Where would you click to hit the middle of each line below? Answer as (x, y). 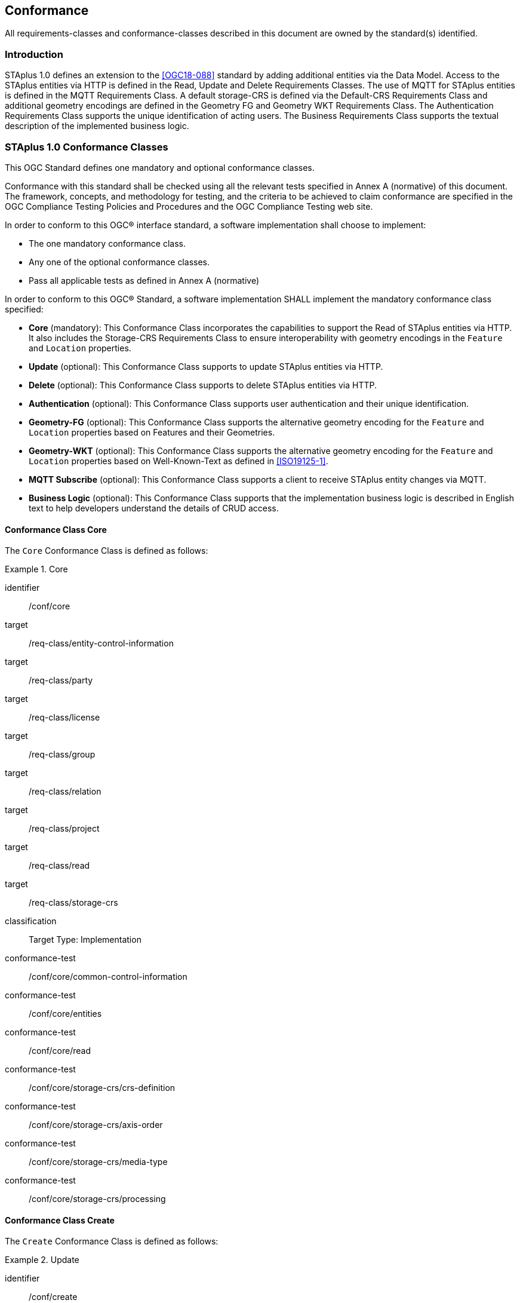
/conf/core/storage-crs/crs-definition (102, 1088)
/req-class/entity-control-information (101, 643)
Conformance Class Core (56, 529)
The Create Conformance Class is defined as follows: (112, 1241)
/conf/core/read (60, 1051)
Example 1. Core (36, 569)
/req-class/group (62, 755)
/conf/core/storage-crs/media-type (98, 1162)
